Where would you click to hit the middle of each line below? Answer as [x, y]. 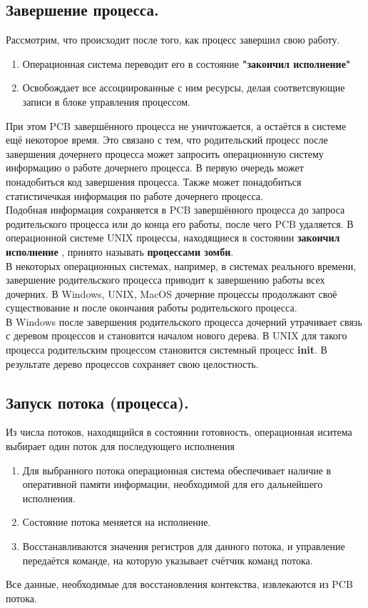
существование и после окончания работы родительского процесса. [152, 308]
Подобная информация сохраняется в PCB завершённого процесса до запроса [175, 210]
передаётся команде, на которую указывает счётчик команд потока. [168, 560]
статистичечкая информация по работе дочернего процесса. [134, 195]
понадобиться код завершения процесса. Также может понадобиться [154, 181]
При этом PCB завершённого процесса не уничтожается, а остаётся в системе [176, 125]
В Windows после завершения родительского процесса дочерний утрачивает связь [184, 321]
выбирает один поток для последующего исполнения [120, 446]
